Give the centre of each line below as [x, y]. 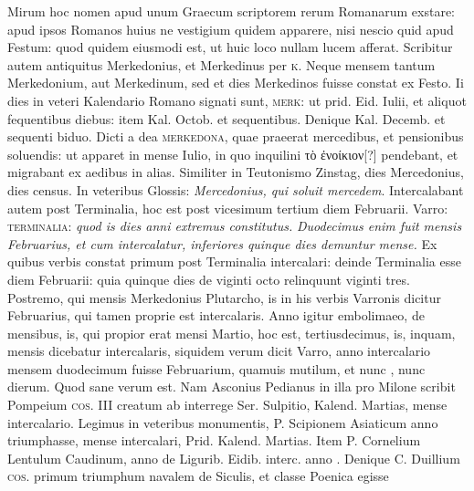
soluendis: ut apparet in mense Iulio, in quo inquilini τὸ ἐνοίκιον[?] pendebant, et [233, 154]
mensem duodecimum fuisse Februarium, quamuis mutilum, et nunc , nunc [216, 368]
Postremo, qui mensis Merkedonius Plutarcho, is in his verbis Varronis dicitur [224, 297]
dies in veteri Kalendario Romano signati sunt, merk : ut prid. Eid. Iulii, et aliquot [237, 100]
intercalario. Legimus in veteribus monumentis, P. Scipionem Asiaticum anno [223, 422]
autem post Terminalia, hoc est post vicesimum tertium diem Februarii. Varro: [228, 208]
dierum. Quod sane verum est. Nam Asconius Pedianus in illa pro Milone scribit [232, 387]
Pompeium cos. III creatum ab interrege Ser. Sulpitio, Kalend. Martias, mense [227, 405]
